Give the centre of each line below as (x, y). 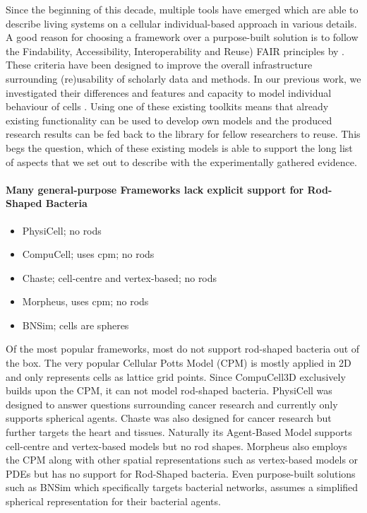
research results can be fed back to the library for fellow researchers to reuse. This (183, 134)
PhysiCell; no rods (62, 230)
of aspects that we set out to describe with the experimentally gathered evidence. (181, 161)
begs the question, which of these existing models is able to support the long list (179, 147)
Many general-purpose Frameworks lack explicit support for (155, 189)
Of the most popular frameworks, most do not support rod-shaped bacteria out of (183, 349)
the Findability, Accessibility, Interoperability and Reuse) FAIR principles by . (175, 51)
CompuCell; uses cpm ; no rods (88, 254)
